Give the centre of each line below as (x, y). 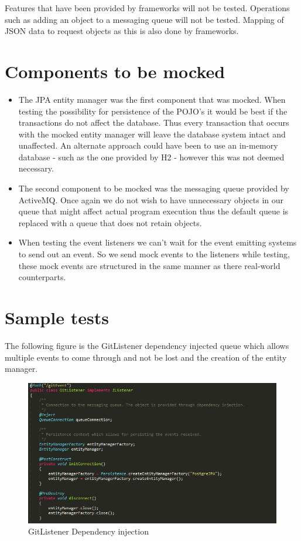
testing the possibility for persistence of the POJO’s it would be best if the (153, 111)
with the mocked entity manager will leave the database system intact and (152, 134)
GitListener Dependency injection (88, 531)
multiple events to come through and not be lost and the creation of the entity (146, 357)
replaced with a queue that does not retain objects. (110, 222)
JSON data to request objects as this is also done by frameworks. (122, 31)
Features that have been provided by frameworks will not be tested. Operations (147, 8)
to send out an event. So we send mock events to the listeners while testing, (154, 254)
